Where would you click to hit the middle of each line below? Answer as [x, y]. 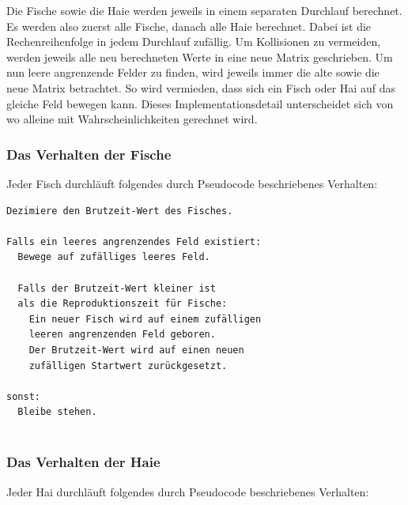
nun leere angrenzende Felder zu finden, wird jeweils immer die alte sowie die [193, 72]
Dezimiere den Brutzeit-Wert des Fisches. [120, 211]
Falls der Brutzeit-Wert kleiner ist [117, 288]
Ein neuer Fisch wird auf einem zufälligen [145, 319]
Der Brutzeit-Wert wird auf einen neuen [136, 350]
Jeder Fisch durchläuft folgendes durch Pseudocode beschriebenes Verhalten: [192, 183]
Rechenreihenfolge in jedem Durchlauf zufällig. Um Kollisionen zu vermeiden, [194, 41]
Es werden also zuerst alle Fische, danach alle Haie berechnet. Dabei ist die [189, 26]
